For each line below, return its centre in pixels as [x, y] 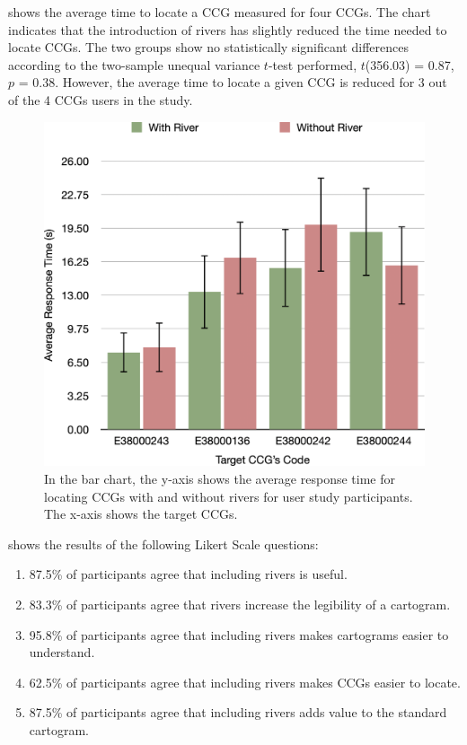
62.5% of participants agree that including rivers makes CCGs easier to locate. [245, 682]
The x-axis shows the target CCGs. [141, 514]
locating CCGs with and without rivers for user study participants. [229, 496]
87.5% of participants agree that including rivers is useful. [188, 574]
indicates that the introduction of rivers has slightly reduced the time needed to [228, 29]
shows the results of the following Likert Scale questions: [163, 543]
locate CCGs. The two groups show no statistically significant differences [208, 47]
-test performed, [313, 64]
